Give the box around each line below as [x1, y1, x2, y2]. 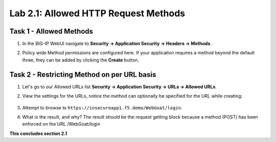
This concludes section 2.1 [9, 130, 67, 136]
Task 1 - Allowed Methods [9, 27, 94, 36]
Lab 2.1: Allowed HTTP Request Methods [9, 8, 186, 19]
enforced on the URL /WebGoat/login [22, 121, 101, 127]
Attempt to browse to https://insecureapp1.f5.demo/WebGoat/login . [22, 104, 182, 110]
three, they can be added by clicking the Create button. [22, 56, 140, 63]
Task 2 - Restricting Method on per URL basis [9, 70, 156, 79]
